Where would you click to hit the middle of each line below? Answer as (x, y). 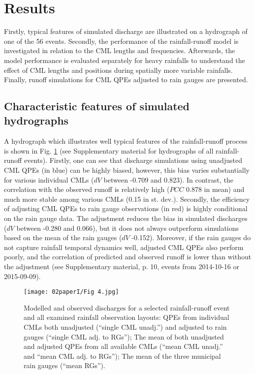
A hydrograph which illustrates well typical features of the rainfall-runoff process (126, 141)
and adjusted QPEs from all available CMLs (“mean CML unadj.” (123, 346)
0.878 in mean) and (215, 189)
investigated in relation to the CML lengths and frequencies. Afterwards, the (120, 50)
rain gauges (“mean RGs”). (64, 365)
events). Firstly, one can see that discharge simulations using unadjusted (133, 160)
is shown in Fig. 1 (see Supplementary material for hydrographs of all (109, 150)
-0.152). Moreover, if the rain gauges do (191, 237)
